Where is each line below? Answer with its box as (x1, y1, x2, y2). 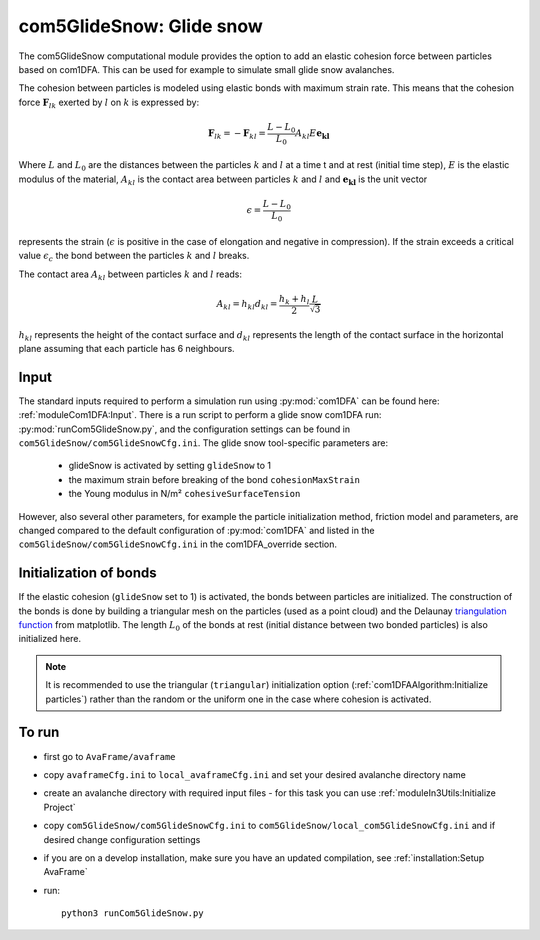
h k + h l (278, 293, 310, 307)
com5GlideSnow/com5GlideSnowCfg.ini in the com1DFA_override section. (18, 538, 338, 550)
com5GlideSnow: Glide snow (18, 15, 264, 37)
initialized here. (18, 633, 82, 645)
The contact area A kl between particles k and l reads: (18, 268, 243, 282)
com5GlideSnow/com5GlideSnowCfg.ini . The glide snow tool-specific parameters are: (18, 437, 389, 449)
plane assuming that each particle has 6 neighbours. (18, 342, 235, 354)
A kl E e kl (295, 128, 330, 141)
